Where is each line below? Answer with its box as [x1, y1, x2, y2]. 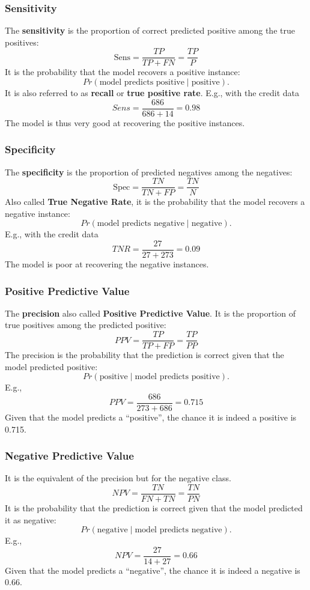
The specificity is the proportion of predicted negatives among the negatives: [5, 165, 293, 178]
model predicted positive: [5, 360, 98, 373]
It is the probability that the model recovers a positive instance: [5, 65, 240, 78]
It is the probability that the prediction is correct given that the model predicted [5, 502, 303, 514]
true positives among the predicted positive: [5, 318, 166, 331]
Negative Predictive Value [5, 448, 134, 463]
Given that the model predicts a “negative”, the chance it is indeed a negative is [5, 564, 300, 576]
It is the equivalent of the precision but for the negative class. [5, 472, 231, 484]
